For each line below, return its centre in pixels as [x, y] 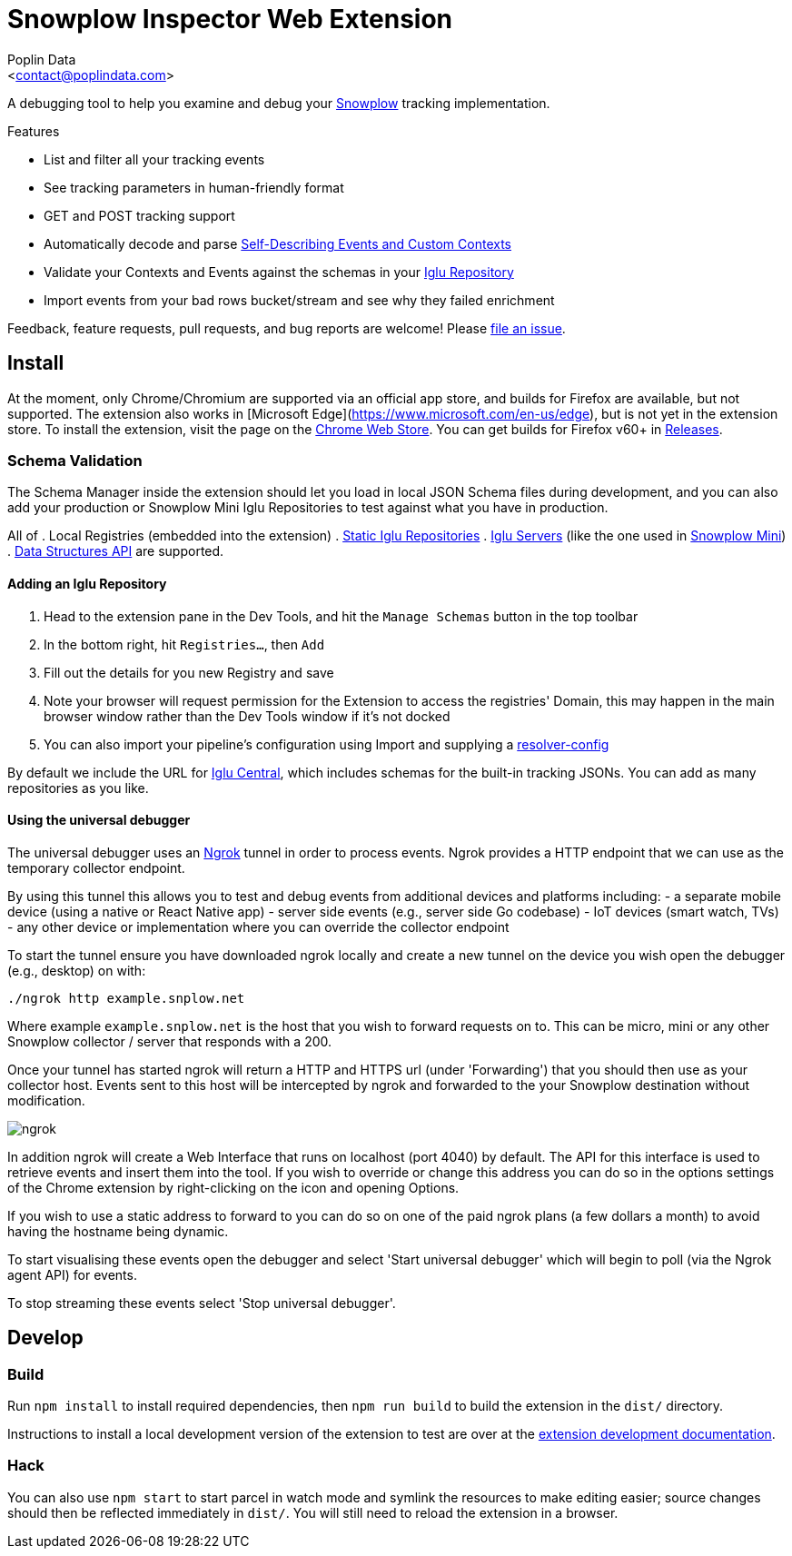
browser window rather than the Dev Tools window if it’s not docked [247, 716]
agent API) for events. [72, 1274]
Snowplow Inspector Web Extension [230, 19]
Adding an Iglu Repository [87, 583]
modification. [46, 1100]
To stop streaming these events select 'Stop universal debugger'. [202, 1303]
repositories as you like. [78, 788]
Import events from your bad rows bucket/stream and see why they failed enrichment [299, 300]
